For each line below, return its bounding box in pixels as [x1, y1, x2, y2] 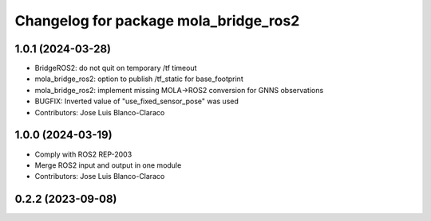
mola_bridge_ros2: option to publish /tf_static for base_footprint [34, 74, 243, 83]
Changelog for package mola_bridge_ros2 [14, 12, 300, 29]
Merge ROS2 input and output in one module [34, 160, 182, 170]
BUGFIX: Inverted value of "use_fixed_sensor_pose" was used [34, 96, 239, 107]
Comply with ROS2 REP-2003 [34, 149, 132, 159]
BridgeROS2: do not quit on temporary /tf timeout [34, 64, 197, 73]
